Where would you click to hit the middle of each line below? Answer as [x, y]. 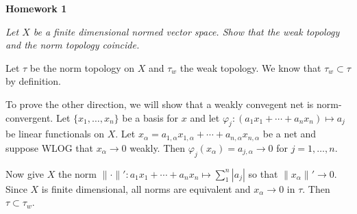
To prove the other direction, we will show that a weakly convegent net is [160, 104]
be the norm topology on [82, 67]
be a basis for [150, 117]
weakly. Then [158, 147]
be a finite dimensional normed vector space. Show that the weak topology [186, 31]
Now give [25, 173]
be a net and [290, 134]
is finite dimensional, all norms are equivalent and [146, 188]
